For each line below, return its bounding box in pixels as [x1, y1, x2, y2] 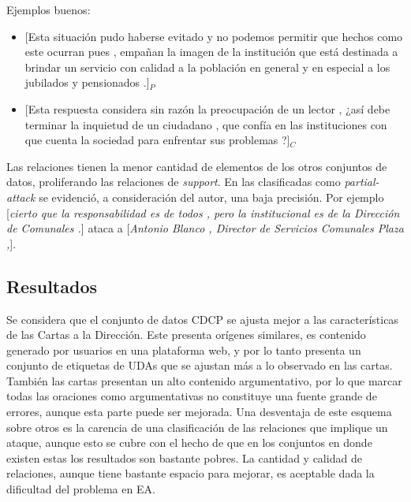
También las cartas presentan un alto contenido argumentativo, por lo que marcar [6, 372, 402, 389]
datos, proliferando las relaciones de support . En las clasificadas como [6, 173, 341, 190]
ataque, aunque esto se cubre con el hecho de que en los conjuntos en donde [6, 434, 372, 451]
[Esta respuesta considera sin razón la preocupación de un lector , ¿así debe [24, 100, 390, 117]
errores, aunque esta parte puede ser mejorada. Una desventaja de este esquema [6, 403, 392, 420]
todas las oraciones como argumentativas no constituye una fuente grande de [6, 388, 377, 404]
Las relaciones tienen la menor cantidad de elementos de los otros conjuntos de [6, 158, 387, 174]
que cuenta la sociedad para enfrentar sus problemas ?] [24, 132, 290, 148]
